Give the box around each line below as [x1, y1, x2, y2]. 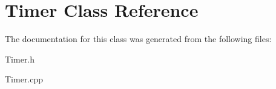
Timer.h [5, 52, 35, 65]
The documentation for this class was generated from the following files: [5, 32, 272, 45]
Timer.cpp [5, 73, 44, 85]
